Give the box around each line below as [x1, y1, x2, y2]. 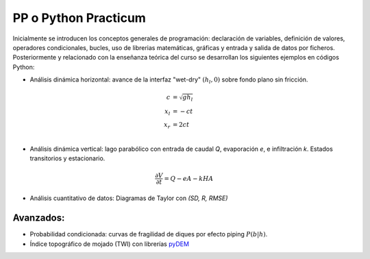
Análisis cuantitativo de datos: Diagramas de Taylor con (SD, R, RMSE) [29, 194, 228, 202]
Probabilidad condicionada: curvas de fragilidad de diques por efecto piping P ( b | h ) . [29, 230, 268, 238]
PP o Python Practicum [12, 10, 147, 25]
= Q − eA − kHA [164, 175, 214, 182]
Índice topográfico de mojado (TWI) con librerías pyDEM [29, 240, 190, 248]
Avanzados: [12, 212, 65, 224]
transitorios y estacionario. [29, 154, 106, 162]
